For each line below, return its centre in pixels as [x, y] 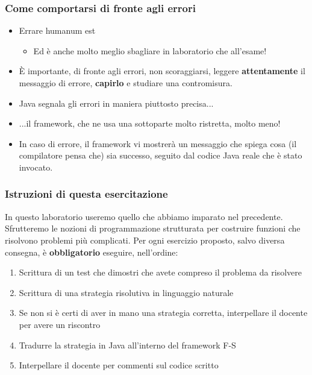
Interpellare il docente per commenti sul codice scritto [119, 365]
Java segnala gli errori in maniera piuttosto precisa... [116, 103]
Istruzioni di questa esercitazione [86, 194]
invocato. [36, 167]
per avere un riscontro [60, 324]
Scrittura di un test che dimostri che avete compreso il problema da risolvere [160, 272]
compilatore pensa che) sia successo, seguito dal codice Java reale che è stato [161, 155]
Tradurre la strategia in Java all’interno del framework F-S [127, 345]
